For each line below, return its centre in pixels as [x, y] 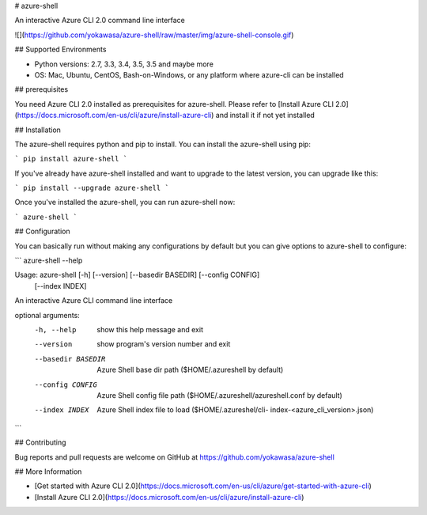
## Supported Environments [60, 49]
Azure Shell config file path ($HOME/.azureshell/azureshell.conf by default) [220, 395]
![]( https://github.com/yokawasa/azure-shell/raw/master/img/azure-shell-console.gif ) [154, 35]
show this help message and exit [150, 329]
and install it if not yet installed [265, 115]
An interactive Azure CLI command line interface [94, 301]
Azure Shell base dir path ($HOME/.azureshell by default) [190, 370]
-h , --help [55, 329]
